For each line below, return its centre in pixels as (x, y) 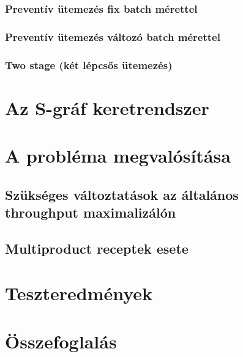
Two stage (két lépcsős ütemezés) (89, 64)
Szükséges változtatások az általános (122, 194)
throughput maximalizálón (91, 212)
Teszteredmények (79, 293)
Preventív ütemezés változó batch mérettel (113, 36)
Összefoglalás (61, 341)
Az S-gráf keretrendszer (107, 107)
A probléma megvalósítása (118, 156)
